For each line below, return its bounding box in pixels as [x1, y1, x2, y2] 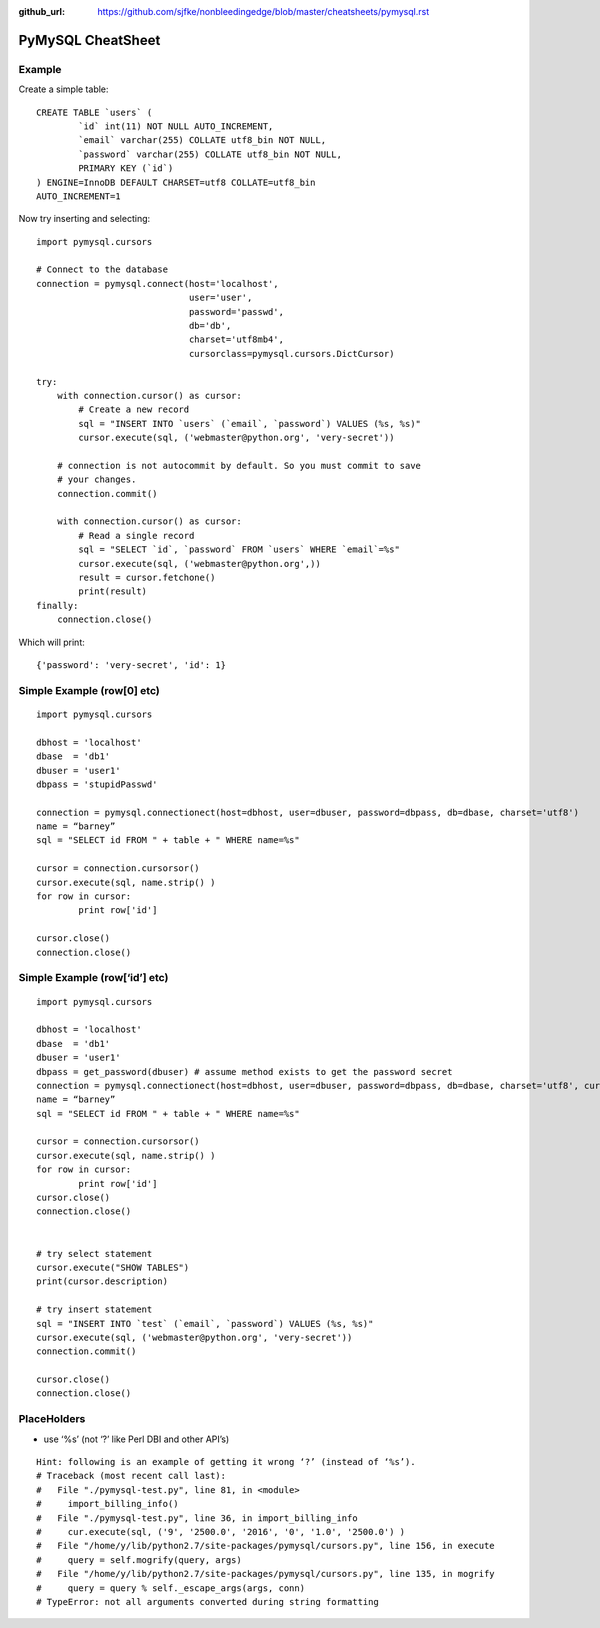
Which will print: [18, 636, 85, 648]
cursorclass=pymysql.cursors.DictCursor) [188, 348, 395, 359]
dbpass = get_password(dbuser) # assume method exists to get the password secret [36, 1066, 453, 1077]
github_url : [18, 6, 65, 17]
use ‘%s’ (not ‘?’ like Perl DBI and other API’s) [43, 1433, 230, 1445]
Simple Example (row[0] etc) [18, 683, 160, 697]
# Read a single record [78, 530, 195, 541]
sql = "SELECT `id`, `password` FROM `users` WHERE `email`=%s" [78, 544, 400, 555]
